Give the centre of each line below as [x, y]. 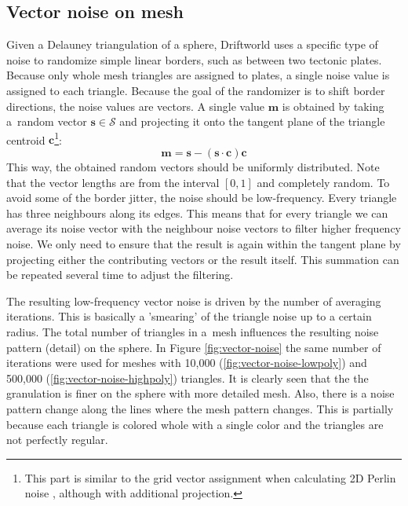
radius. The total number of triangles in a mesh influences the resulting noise [193, 331]
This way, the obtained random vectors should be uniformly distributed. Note [193, 167]
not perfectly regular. [57, 440]
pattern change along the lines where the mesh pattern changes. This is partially [200, 408]
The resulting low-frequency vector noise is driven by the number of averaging [194, 301]
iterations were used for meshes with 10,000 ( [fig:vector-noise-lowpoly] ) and [187, 363]
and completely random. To [323, 182]
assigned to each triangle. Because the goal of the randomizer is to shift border [196, 90]
